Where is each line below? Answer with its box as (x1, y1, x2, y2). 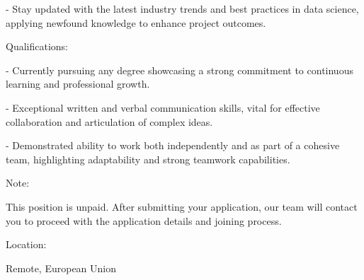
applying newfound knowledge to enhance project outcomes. (6, 15, 266, 30)
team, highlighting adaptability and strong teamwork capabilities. (6, 151, 290, 166)
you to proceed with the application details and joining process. (6, 213, 282, 228)
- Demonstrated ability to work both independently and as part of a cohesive (6, 138, 340, 153)
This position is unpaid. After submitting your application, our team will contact (6, 199, 358, 214)
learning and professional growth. (6, 76, 150, 91)
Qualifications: (6, 39, 68, 54)
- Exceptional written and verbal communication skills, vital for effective (6, 100, 320, 115)
